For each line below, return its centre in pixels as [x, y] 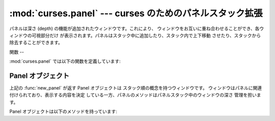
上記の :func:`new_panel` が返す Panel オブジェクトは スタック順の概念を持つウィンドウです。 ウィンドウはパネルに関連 [136, 88]
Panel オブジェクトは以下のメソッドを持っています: [63, 111]
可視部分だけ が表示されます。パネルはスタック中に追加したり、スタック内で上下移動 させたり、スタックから [146, 35]
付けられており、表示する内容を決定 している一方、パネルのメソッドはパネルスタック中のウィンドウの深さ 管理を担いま [135, 95]
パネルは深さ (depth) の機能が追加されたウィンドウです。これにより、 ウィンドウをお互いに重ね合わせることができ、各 [134, 28]
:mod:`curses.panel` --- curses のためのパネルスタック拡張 [136, 13]
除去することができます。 [36, 43]
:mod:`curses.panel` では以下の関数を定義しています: [65, 62]
